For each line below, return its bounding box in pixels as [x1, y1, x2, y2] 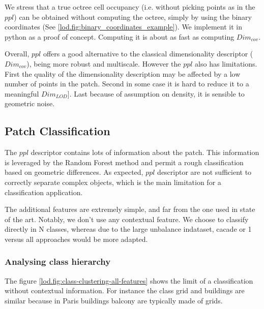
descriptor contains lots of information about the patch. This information [31, 147, 259, 158]
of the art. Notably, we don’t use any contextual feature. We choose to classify [5, 213, 249, 224]
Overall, [5, 48, 30, 59]
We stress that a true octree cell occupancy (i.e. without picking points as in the [5, 2, 255, 12]
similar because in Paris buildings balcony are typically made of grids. [5, 295, 223, 305]
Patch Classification [5, 123, 110, 139]
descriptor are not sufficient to [157, 167, 252, 177]
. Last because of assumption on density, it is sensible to [69, 88, 245, 99]
